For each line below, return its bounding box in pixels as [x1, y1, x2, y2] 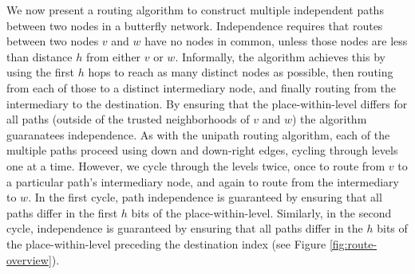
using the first [6, 64, 74, 80]
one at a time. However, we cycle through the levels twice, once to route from [6, 157, 385, 174]
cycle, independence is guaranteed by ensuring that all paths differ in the [6, 220, 363, 237]
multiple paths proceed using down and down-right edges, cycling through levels [6, 142, 398, 159]
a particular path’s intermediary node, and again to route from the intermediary [6, 173, 399, 190]
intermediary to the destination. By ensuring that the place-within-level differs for [6, 95, 408, 112]
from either [85, 48, 141, 65]
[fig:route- [329, 235, 377, 252]
